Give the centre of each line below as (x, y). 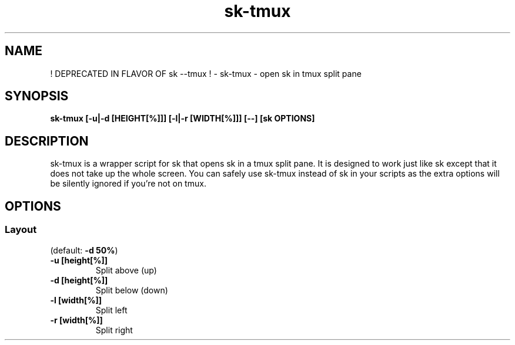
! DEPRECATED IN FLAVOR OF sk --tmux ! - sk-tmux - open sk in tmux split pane (206, 73)
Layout (21, 230)
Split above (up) (126, 270)
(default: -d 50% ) (84, 250)
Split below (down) (132, 290)
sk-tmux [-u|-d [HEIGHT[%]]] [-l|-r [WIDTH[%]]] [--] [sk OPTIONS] (183, 119)
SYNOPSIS (37, 96)
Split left (111, 310)
